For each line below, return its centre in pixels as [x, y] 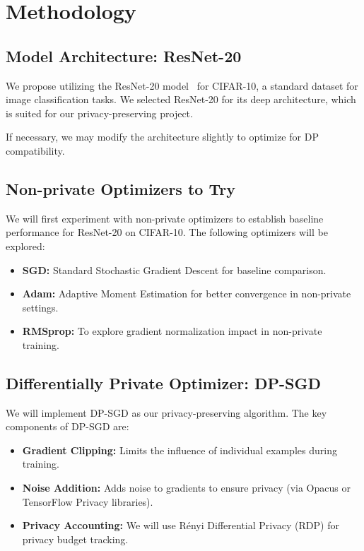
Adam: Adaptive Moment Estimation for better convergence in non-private [187, 294]
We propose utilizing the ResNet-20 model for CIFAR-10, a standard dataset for [182, 85]
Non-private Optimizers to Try [121, 188]
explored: [25, 245]
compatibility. [35, 150]
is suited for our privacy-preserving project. [99, 113]
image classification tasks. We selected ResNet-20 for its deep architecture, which [181, 99]
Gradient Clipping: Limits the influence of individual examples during [180, 450]
